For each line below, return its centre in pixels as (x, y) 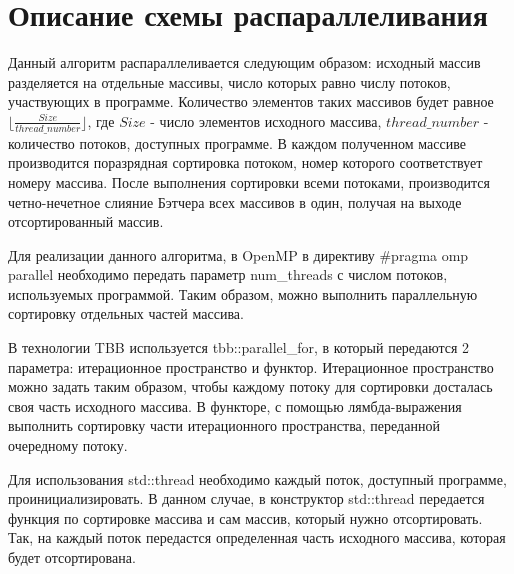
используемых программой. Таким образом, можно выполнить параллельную (243, 293)
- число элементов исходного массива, (266, 120)
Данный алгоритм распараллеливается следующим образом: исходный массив (244, 62)
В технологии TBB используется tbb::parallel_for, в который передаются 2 (239, 347)
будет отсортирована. (72, 557)
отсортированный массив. (86, 221)
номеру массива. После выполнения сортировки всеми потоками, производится (249, 181)
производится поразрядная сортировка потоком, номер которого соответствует (245, 162)
